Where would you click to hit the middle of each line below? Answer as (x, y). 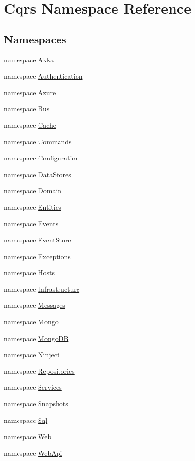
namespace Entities (33, 207)
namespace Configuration (42, 158)
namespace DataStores (38, 174)
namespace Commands (38, 141)
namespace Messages (35, 305)
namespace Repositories (39, 371)
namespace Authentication (43, 76)
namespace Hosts (29, 272)
